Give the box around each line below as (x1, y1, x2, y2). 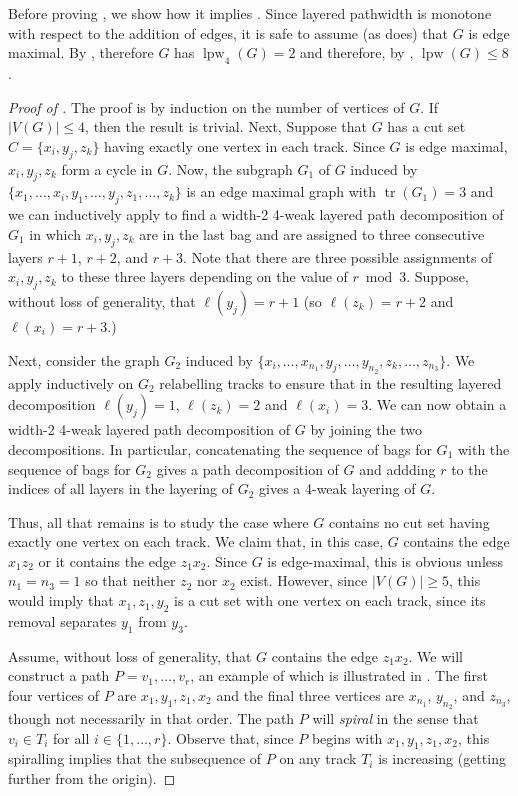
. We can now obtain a (368, 394, 507, 415)
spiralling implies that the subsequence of (8, 748, 262, 769)
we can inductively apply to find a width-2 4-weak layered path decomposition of (8, 204, 504, 225)
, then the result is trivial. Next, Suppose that (85, 116, 367, 137)
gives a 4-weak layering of (259, 478, 416, 499)
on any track (279, 748, 357, 769)
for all (53, 727, 90, 748)
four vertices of (8, 684, 100, 705)
